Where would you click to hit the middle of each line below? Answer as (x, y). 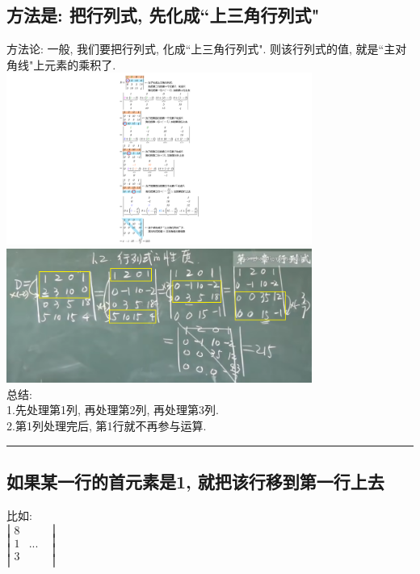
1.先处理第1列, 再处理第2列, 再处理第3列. (113, 410)
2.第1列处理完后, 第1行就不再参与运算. (107, 425)
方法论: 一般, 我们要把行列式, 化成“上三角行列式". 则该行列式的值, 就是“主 (201, 49)
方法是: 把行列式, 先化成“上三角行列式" (163, 15)
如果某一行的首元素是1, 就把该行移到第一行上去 (195, 481)
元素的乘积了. (80, 64)
